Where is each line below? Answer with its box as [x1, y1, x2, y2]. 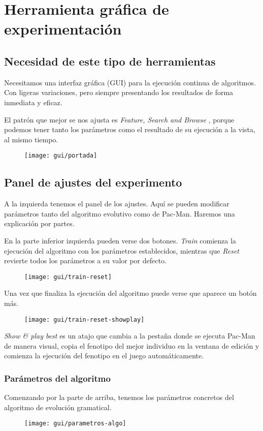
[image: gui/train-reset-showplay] [24, 316, 145, 323]
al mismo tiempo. [4, 134, 58, 144]
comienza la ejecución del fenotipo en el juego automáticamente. [4, 350, 204, 361]
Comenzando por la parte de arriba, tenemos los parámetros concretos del [4, 392, 234, 403]
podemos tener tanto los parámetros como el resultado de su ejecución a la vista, [4, 124, 255, 135]
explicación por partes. [4, 218, 75, 229]
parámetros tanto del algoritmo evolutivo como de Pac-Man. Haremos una [4, 208, 235, 219]
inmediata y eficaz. [4, 97, 62, 107]
